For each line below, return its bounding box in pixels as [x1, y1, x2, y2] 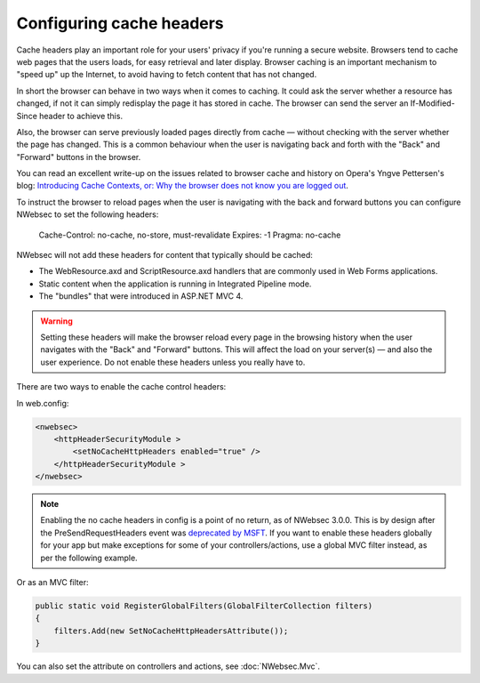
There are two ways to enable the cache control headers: [16, 382, 227, 392]
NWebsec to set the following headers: [16, 209, 159, 220]
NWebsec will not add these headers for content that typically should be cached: [16, 250, 313, 261]
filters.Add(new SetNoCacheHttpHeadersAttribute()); [53, 625, 289, 636]
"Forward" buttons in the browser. [16, 151, 141, 162]
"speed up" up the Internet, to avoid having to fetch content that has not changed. [16, 69, 317, 80]
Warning [40, 316, 73, 326]
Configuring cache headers [16, 13, 224, 33]
